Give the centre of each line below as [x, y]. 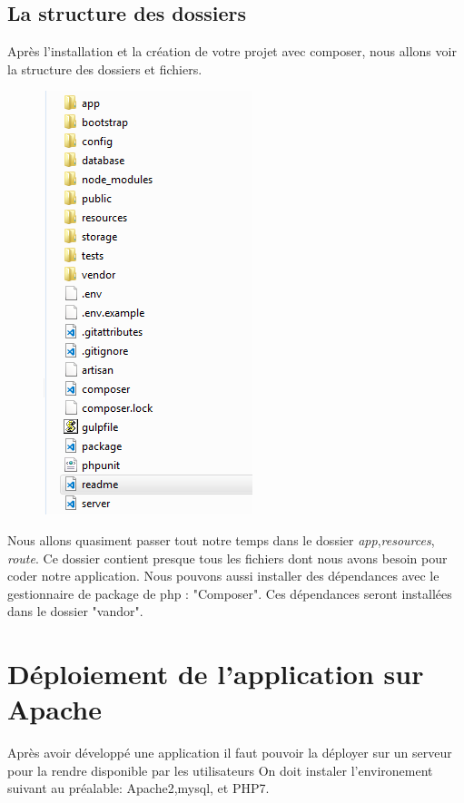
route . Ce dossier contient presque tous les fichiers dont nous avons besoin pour [227, 558]
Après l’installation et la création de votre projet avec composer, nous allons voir [232, 51]
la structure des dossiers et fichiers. [105, 69]
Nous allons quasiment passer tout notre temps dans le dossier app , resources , [221, 539]
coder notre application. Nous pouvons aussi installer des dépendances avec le [223, 576]
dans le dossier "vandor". [75, 611]
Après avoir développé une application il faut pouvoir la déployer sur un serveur [230, 753]
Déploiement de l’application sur [216, 674]
